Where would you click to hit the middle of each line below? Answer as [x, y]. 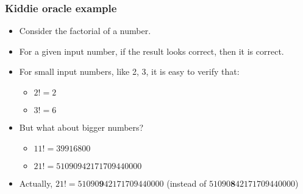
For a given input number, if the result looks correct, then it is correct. [151, 51]
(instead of [187, 183]
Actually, [36, 183]
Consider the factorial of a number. [85, 31]
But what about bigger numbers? [81, 127]
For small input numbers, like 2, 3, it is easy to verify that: [129, 71]
